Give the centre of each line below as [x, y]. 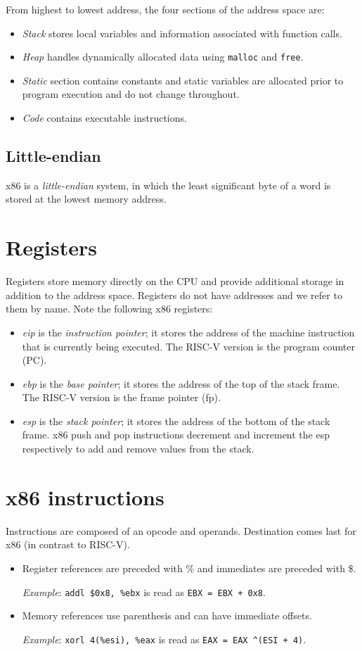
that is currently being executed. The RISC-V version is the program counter [188, 346]
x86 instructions [85, 497]
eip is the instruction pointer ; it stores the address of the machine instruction [188, 332]
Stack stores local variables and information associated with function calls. [182, 33]
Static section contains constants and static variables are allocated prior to [183, 80]
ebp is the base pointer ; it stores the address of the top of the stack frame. [181, 383]
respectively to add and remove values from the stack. [138, 449]
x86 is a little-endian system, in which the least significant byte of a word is [168, 185]
